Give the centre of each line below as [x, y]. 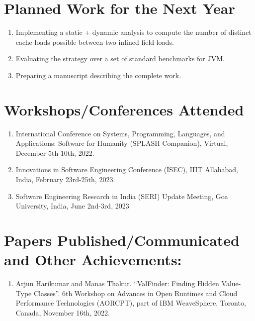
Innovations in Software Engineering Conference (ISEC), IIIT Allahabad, [127, 169]
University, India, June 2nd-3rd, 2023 [72, 206]
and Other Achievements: [93, 260]
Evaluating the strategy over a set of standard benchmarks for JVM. [120, 58]
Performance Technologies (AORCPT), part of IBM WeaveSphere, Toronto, [131, 303]
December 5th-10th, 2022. [55, 153]
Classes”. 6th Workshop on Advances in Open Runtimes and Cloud [135, 293]
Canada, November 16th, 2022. [63, 312]
